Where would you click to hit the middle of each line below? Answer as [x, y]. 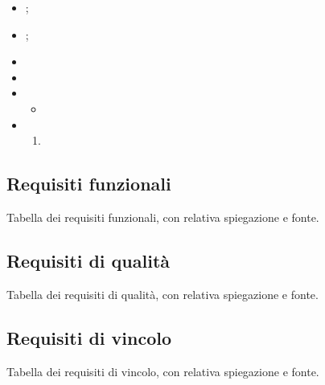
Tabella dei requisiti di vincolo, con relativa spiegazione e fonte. [163, 371]
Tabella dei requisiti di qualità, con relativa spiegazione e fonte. [162, 294]
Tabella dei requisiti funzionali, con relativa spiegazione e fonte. [163, 217]
